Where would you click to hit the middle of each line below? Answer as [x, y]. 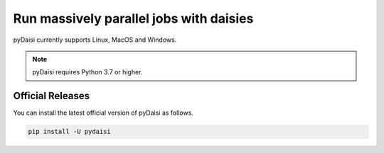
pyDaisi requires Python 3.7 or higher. [87, 72]
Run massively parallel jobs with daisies [133, 18]
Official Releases [52, 96]
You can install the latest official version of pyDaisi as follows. [103, 113]
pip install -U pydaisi [70, 132]
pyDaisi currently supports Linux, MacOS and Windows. [95, 40]
